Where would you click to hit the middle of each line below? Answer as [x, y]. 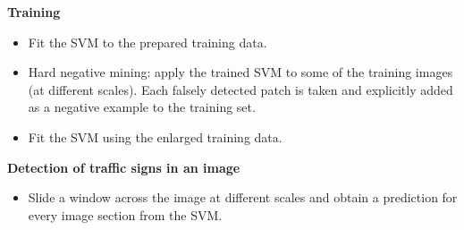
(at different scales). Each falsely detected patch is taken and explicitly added [240, 89]
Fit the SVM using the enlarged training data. [155, 136]
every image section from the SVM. [125, 214]
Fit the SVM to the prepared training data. [148, 42]
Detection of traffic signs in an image [124, 167]
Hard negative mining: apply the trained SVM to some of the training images [240, 72]
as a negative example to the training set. [142, 107]
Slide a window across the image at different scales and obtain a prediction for [243, 197]
